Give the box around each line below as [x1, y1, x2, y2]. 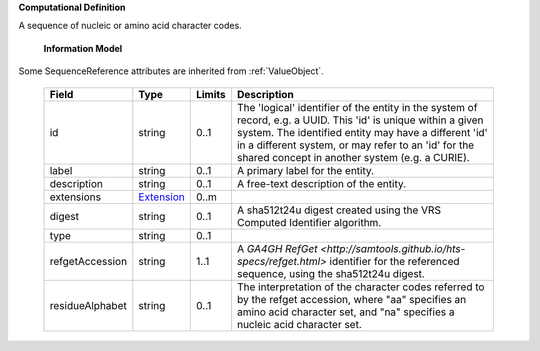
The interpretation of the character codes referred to [236, 280, 485, 294]
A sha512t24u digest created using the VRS [236, 203, 442, 217]
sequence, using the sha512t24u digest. [236, 266, 425, 280]
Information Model [43, 42, 123, 54]
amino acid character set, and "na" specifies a [236, 305, 455, 319]
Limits [195, 87, 226, 101]
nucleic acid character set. [236, 317, 362, 331]
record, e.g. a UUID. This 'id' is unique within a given [236, 113, 484, 127]
